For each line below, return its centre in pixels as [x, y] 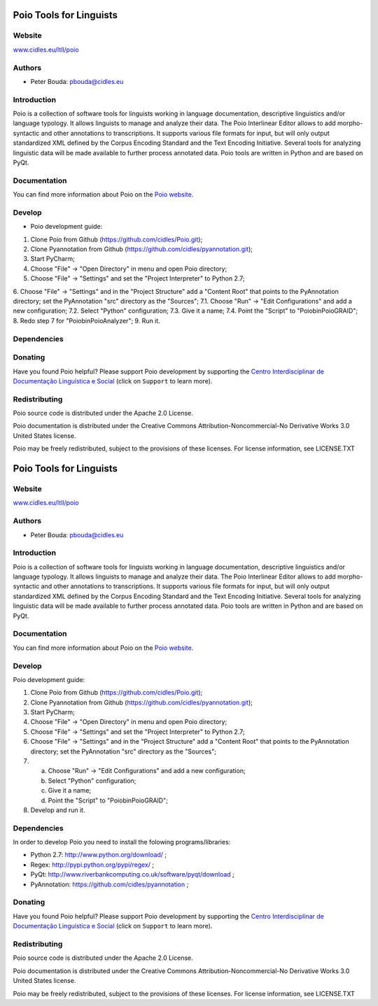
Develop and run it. [58, 810]
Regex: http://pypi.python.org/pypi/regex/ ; [92, 865]
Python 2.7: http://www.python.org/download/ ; [99, 855]
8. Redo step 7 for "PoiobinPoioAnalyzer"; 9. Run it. [86, 320]
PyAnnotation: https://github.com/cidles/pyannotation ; [110, 884]
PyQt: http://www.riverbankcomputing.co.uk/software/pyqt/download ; [132, 874]
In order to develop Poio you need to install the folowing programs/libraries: [122, 842]
